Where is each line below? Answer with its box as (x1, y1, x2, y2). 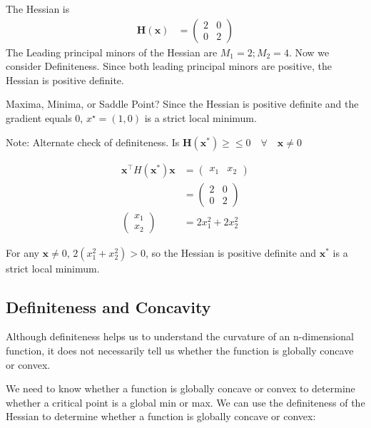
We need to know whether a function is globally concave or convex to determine (6, 381, 355, 396)
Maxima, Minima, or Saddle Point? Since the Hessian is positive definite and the (6, 96, 359, 111)
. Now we (288, 44, 330, 59)
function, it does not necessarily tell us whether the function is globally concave (6, 343, 354, 358)
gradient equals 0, (6, 111, 83, 125)
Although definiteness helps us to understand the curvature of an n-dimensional (6, 329, 354, 344)
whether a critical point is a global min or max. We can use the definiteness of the (6, 394, 365, 409)
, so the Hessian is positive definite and (145, 245, 317, 260)
